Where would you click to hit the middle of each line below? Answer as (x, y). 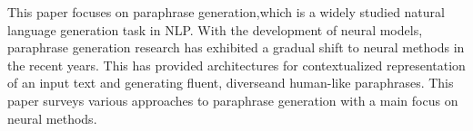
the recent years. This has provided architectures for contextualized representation (236, 65)
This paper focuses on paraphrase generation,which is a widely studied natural (226, 12)
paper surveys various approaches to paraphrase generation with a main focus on (233, 100)
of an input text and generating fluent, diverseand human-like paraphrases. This (231, 83)
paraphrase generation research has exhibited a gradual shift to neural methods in (236, 47)
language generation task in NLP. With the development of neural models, (215, 29)
